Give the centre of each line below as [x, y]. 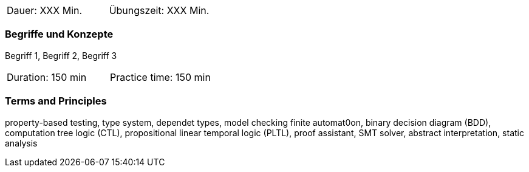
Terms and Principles [56, 101]
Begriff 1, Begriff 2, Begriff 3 [61, 55]
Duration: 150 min [47, 77]
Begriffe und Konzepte [59, 34]
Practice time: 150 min [160, 77]
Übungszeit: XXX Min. [159, 10]
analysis [21, 143]
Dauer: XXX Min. [45, 10]
